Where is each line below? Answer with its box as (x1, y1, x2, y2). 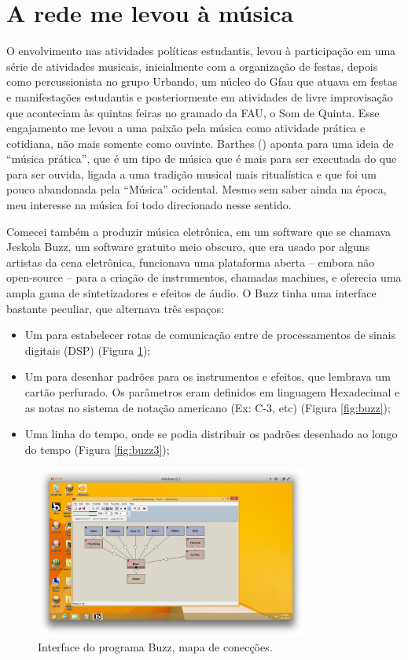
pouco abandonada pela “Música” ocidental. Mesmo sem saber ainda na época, (6, 181, 387, 197)
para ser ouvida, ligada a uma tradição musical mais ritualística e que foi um (6, 165, 377, 182)
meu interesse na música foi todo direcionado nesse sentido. (6, 197, 292, 213)
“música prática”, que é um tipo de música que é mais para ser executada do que (6, 150, 397, 167)
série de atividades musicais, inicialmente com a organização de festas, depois (6, 57, 378, 74)
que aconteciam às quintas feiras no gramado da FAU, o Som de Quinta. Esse (6, 104, 380, 120)
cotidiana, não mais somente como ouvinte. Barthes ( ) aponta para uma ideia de (6, 135, 394, 151)
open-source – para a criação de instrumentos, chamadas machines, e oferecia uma (6, 269, 402, 286)
